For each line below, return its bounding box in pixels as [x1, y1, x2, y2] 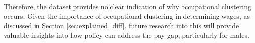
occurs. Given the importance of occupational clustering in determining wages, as [4, 11, 250, 21]
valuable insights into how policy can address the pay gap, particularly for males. [4, 29, 249, 40]
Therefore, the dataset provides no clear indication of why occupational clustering [4, 1, 251, 11]
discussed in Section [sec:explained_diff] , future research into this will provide [4, 20, 239, 30]
